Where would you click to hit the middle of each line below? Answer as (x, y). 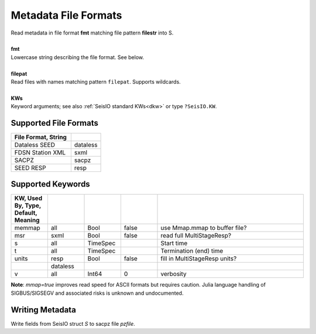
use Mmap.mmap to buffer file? (204, 228)
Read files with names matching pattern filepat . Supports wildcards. (96, 81)
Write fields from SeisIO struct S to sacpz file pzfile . (73, 323)
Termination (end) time (192, 251)
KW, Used (28, 198)
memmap (27, 228)
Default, (26, 213)
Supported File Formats (55, 123)
